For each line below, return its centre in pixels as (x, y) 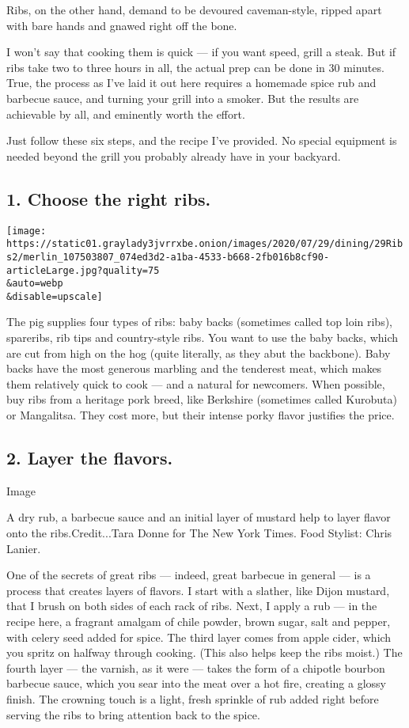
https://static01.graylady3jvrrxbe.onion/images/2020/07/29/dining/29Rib (205, 244)
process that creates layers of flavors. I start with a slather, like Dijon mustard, (198, 590)
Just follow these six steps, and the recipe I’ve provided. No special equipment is (202, 140)
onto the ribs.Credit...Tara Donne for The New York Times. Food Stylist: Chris (199, 533)
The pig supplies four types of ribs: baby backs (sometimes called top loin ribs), (200, 322)
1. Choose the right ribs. (109, 198)
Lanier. (24, 548)
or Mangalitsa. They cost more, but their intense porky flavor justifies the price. (201, 415)
